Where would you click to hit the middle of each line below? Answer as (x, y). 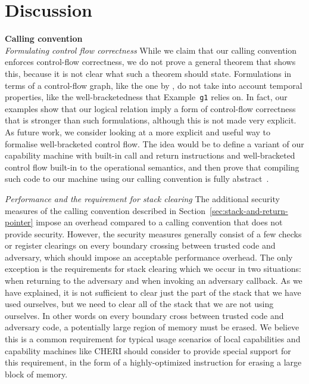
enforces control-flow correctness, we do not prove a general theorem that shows (150, 62)
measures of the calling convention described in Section (105, 210)
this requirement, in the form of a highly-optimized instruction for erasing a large (153, 362)
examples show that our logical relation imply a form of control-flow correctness (150, 108)
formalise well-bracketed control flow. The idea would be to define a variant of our (154, 143)
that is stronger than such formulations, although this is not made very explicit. (151, 120)
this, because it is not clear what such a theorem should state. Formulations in (148, 73)
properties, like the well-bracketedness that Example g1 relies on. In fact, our (146, 97)
